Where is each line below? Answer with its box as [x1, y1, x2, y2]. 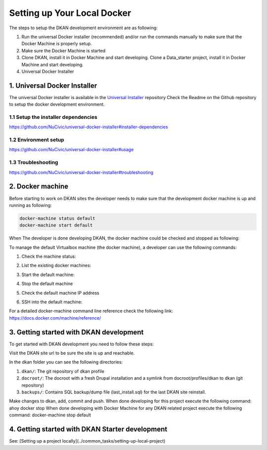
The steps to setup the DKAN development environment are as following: [9, 25, 158, 31]
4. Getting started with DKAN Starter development [9, 425, 168, 434]
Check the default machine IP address [21, 290, 99, 296]
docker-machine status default [19, 216, 96, 221]
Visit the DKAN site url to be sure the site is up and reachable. [9, 350, 135, 356]
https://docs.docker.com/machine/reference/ [9, 315, 101, 321]
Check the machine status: [21, 253, 76, 260]
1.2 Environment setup [9, 136, 64, 143]
